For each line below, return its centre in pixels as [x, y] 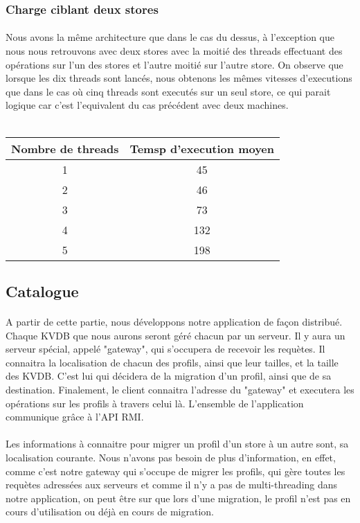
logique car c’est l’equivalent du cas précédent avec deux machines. [147, 105]
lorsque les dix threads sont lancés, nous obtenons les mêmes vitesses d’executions [179, 78]
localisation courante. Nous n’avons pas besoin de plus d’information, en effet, [171, 457]
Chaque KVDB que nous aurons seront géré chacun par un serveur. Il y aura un [175, 335]
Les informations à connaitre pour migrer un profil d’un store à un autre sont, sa [177, 444]
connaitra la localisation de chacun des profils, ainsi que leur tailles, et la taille [172, 362]
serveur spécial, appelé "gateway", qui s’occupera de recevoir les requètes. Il [165, 349]
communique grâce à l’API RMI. [75, 417]
